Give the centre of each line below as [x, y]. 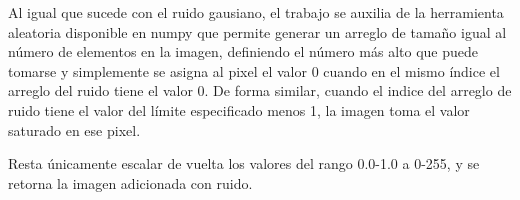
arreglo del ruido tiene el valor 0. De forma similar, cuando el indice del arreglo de [260, 90]
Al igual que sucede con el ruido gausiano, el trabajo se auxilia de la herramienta [256, 12]
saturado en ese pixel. [74, 129]
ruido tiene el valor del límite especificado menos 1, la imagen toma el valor [239, 109]
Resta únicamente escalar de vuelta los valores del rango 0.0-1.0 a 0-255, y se [244, 163]
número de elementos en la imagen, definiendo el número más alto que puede [243, 51]
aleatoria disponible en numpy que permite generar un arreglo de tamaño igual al [257, 31]
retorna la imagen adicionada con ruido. [130, 182]
